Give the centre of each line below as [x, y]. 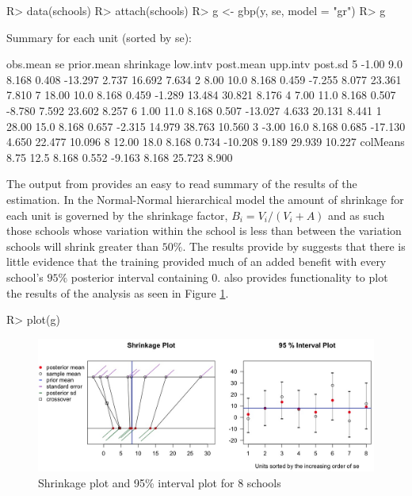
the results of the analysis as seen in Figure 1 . [118, 292]
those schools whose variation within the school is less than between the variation [204, 231]
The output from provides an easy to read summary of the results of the [182, 184]
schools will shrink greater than [83, 246]
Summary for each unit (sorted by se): [99, 37]
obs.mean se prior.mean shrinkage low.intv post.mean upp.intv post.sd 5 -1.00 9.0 [204, 64]
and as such [357, 215]
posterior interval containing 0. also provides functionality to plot [229, 277]
